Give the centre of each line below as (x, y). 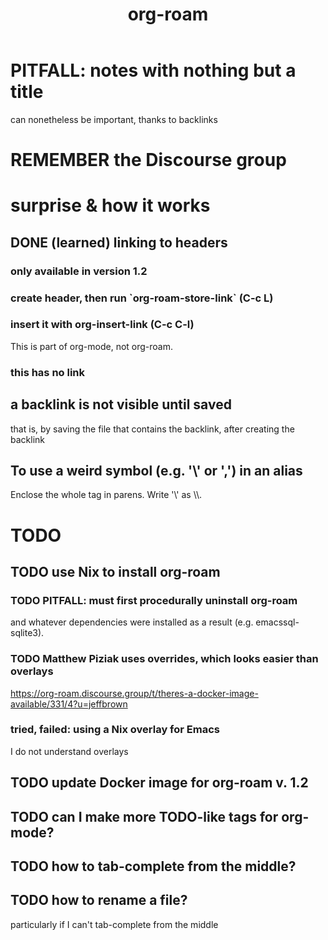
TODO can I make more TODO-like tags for (144, 816)
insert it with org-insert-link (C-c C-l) (102, 325)
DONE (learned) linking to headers (119, 242)
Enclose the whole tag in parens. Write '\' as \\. (106, 495)
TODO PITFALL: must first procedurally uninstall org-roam (154, 600)
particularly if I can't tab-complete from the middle (114, 924)
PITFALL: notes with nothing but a (153, 70)
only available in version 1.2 (79, 271)
